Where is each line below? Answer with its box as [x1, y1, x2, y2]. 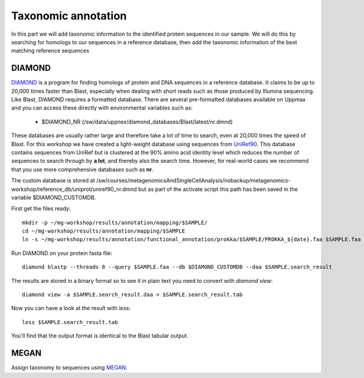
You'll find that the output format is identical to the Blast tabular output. [11, 332, 189, 339]
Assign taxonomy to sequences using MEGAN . [11, 364, 127, 371]
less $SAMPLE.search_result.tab [22, 319, 118, 325]
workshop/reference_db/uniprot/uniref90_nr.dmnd [11, 185, 137, 193]
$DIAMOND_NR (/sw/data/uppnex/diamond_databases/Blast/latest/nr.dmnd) [41, 118, 233, 125]
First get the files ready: [11, 205, 71, 212]
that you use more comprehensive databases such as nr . [11, 165, 154, 173]
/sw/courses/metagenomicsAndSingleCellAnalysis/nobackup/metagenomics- [96, 177, 291, 184]
